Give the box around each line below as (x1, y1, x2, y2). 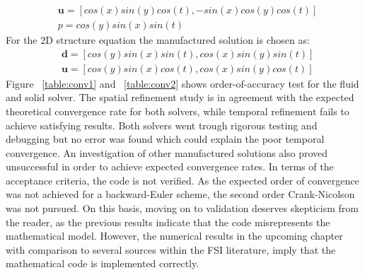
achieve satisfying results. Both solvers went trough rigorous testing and (6, 117, 318, 132)
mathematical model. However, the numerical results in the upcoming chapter (6, 228, 343, 243)
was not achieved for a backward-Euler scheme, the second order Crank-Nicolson (6, 187, 355, 201)
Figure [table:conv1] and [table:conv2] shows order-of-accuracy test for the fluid (6, 76, 359, 90)
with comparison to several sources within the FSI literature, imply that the (6, 242, 336, 257)
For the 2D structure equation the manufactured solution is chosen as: (6, 33, 310, 47)
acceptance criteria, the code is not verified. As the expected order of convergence (6, 172, 359, 187)
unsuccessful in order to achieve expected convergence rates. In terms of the (6, 159, 334, 174)
